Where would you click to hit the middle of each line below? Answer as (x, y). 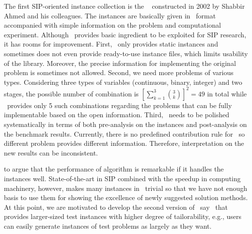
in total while (227, 93)
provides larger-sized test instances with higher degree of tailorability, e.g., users (123, 216)
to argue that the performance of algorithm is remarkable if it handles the (114, 169)
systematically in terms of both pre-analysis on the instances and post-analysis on (126, 124)
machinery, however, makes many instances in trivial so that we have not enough (126, 188)
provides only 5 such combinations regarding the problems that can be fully (119, 105)
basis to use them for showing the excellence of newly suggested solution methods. (126, 197)
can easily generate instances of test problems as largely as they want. (108, 226)
